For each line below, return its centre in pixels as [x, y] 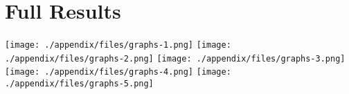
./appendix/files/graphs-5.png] [79, 84]
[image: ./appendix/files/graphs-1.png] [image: [118, 45]
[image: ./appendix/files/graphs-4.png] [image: [118, 72]
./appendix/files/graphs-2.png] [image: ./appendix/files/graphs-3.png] [175, 58]
